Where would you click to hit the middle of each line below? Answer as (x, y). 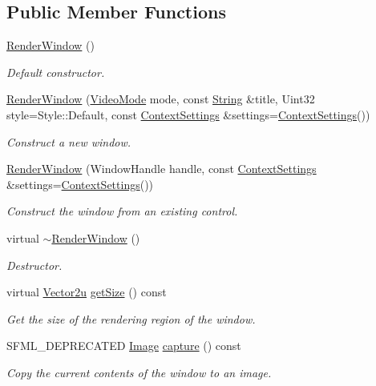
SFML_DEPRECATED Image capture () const (124, 346)
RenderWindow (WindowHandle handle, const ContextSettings (162, 169)
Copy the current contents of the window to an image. (139, 372)
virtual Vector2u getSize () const (87, 292)
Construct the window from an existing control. (122, 211)
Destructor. (34, 265)
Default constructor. (56, 72)
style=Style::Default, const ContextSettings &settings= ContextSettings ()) (188, 114)
